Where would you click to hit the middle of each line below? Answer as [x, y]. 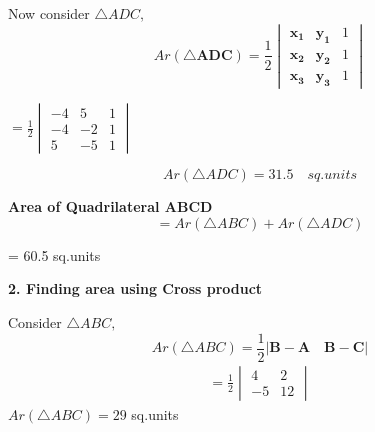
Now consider [49, 13]
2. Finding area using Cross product [135, 288]
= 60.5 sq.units [54, 254]
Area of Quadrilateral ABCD [110, 206]
